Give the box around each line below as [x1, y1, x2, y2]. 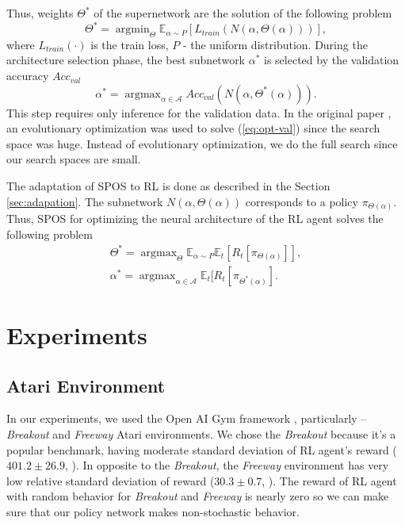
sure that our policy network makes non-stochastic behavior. [6, 504, 300, 520]
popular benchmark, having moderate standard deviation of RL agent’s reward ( [6, 441, 397, 458]
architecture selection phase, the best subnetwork [6, 52, 246, 68]
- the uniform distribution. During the [182, 36, 368, 52]
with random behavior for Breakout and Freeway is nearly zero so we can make [6, 488, 389, 504]
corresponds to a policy [245, 193, 358, 209]
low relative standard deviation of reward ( [6, 472, 215, 489]
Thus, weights [6, 5, 74, 21]
